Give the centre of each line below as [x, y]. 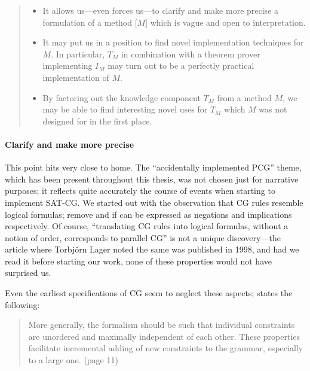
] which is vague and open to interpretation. [225, 22]
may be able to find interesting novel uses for [125, 109]
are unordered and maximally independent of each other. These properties [164, 336]
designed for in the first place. [97, 121]
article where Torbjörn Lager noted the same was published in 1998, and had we [152, 249]
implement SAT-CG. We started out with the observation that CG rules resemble [154, 202]
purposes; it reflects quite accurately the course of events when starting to [140, 191]
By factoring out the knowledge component [122, 97]
